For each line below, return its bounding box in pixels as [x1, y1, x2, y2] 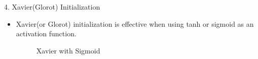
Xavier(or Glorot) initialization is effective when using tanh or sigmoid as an [16, 18, 254, 29]
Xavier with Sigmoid [36, 45, 100, 55]
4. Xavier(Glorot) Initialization [4, 2, 100, 12]
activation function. [16, 28, 77, 39]
